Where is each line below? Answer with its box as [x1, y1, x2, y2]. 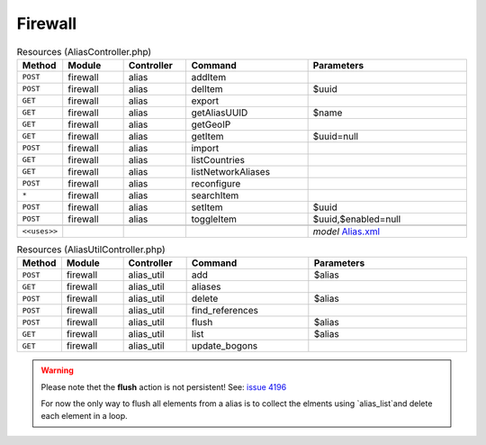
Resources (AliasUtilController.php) [16, 243, 166, 256]
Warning [40, 365, 74, 376]
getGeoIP [191, 118, 231, 131]
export [191, 95, 220, 107]
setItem [191, 201, 224, 213]
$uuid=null [312, 130, 359, 142]
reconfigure [191, 177, 241, 189]
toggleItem [191, 213, 238, 225]
